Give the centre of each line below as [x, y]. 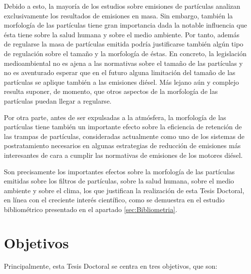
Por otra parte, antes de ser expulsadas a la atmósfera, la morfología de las [115, 117]
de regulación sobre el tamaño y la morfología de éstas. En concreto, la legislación [125, 53]
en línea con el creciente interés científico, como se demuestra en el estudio [114, 200]
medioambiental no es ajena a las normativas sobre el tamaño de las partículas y [123, 63]
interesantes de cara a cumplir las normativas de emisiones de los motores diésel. [123, 155]
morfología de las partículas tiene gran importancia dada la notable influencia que [125, 25]
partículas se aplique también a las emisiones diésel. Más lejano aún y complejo [122, 82]
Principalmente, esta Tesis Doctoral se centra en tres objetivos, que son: [111, 266]
